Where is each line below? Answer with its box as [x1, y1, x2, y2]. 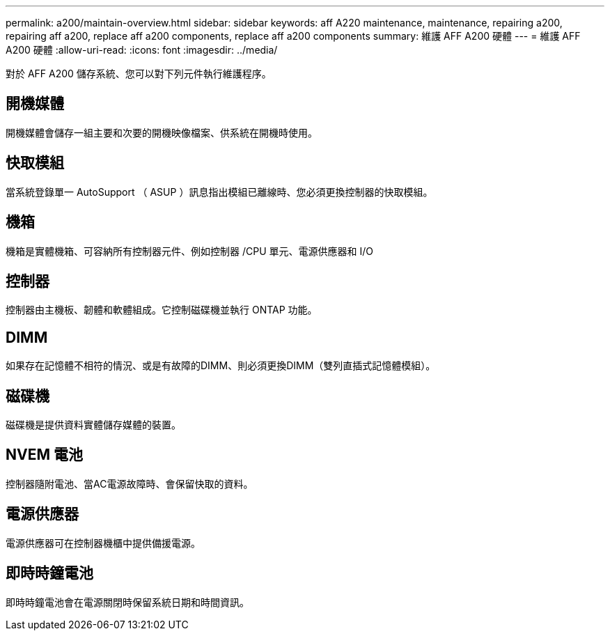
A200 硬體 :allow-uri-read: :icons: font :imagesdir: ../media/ [6, 44, 278, 56]
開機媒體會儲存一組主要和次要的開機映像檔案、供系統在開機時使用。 [6, 126, 318, 139]
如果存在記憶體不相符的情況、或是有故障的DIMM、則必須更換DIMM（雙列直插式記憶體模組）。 [6, 359, 436, 372]
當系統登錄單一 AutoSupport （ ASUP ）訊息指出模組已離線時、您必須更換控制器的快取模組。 [6, 185, 433, 198]
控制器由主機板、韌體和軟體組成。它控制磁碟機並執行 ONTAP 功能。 [6, 304, 318, 316]
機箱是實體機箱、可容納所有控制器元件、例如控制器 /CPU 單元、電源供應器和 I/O [6, 245, 373, 257]
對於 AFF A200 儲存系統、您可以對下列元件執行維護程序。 [6, 68, 272, 79]
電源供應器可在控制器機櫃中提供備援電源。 [6, 536, 201, 549]
